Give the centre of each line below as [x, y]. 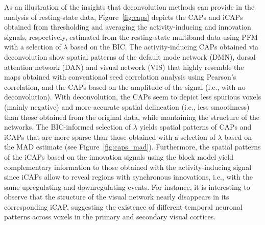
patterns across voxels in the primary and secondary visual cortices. [110, 217]
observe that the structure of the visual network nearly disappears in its [117, 197]
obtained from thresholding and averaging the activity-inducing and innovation [128, 27]
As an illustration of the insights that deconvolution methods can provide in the [129, 7]
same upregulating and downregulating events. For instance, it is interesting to [127, 186]
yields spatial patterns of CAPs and [196, 127]
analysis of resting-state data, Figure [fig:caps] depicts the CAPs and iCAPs [124, 17]
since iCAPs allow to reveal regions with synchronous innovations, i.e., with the [128, 177]
